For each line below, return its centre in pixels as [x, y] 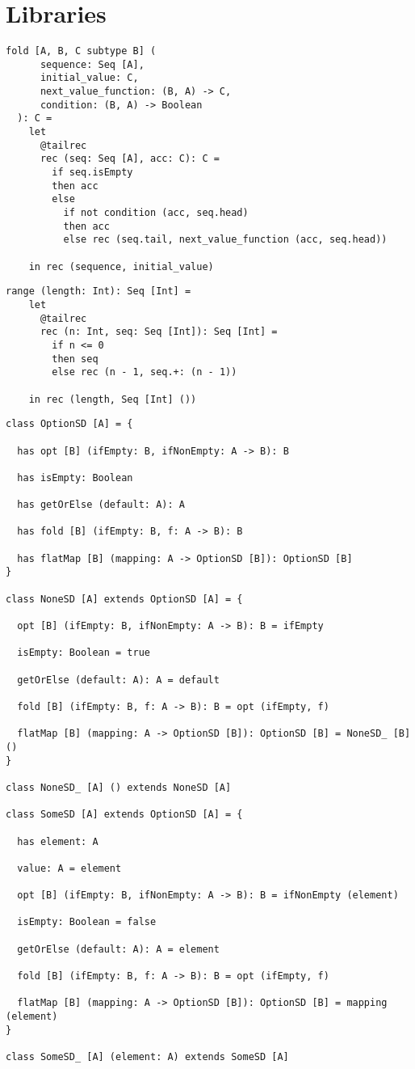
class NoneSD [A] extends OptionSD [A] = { [124, 599]
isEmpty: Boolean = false [87, 922]
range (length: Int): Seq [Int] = [99, 292]
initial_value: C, [89, 78]
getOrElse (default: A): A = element [118, 949]
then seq [75, 359]
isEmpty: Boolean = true [84, 653]
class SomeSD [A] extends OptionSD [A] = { [124, 815]
